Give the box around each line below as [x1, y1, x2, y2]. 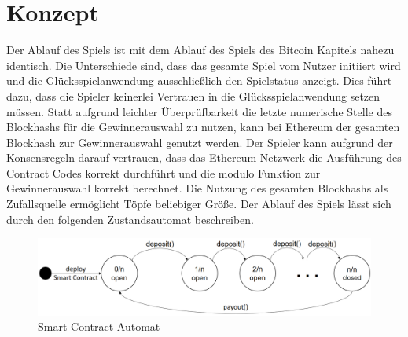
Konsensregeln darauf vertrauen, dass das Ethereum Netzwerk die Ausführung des [6, 149, 402, 166]
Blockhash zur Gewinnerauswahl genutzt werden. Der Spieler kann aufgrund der [6, 134, 393, 150]
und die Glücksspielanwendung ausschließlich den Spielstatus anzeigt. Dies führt [6, 72, 392, 89]
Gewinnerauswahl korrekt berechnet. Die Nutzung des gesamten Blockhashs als [6, 180, 388, 196]
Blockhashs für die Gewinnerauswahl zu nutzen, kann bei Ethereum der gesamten [6, 119, 400, 135]
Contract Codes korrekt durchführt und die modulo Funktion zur [6, 164, 321, 181]
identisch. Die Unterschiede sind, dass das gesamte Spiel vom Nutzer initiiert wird [6, 57, 401, 73]
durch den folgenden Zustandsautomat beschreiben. [6, 211, 254, 227]
